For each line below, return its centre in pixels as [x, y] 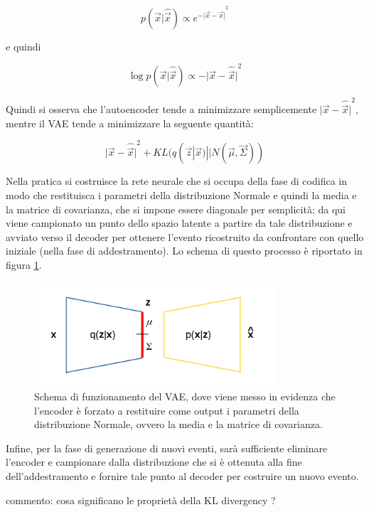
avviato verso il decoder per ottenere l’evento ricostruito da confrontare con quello [185, 236]
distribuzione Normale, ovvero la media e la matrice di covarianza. [178, 424]
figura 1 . [24, 264]
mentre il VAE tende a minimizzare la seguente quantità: [130, 123]
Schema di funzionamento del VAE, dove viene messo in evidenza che [185, 396]
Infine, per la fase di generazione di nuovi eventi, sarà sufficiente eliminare [167, 448]
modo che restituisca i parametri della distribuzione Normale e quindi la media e [181, 194]
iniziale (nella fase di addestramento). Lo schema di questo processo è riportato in [184, 251]
